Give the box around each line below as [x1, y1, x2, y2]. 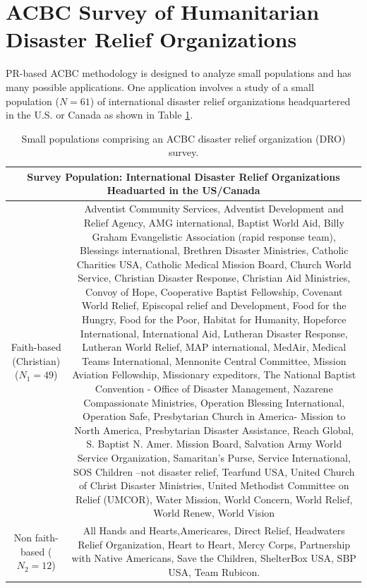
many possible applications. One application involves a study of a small [6, 79, 314, 94]
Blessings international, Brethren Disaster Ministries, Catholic [79, 243, 349, 258]
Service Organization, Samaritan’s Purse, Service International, [77, 450, 351, 464]
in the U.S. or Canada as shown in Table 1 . [6, 107, 193, 122]
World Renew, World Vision [153, 505, 275, 520]
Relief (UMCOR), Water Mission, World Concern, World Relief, [75, 491, 353, 506]
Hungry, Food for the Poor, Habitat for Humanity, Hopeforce [82, 312, 347, 327]
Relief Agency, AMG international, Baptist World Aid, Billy [83, 215, 344, 229]
